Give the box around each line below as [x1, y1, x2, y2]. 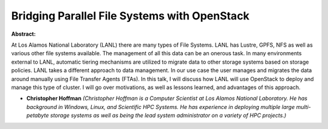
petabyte [26, 112, 49, 119]
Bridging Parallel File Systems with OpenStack [11, 9, 250, 22]
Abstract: [11, 30, 36, 38]
